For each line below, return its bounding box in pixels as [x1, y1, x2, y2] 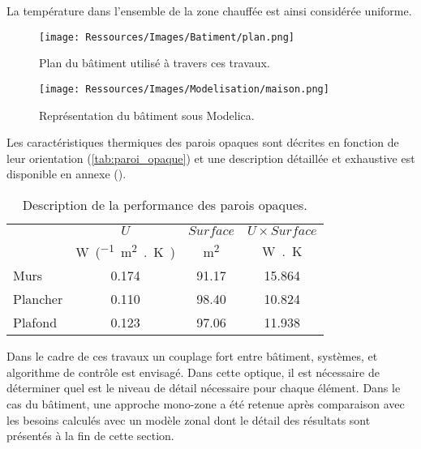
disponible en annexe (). [6, 165, 127, 182]
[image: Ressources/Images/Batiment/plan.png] [39, 31, 294, 43]
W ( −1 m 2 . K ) [75, 239, 176, 262]
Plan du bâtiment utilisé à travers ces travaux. [39, 54, 270, 71]
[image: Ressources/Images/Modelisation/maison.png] [39, 83, 329, 95]
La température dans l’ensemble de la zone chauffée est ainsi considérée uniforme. [6, 2, 412, 19]
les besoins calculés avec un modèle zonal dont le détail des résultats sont [6, 411, 371, 428]
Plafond [13, 313, 58, 332]
